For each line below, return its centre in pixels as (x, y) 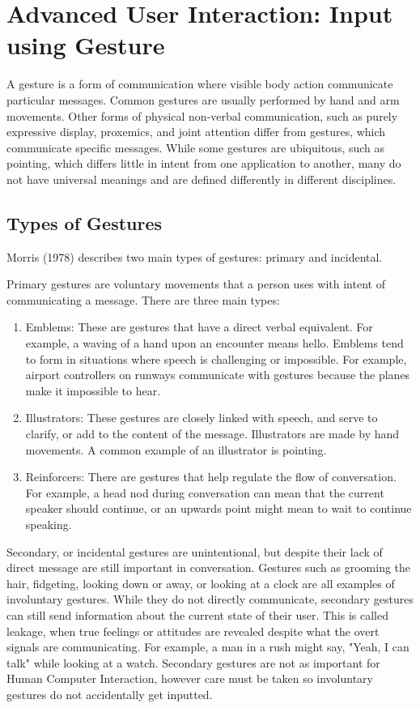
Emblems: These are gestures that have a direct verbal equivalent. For (199, 327)
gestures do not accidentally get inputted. (110, 694)
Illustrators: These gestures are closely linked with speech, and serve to (202, 418)
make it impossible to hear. (93, 390)
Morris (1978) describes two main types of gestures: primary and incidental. (195, 256)
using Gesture (86, 45)
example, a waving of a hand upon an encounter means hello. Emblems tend (214, 343)
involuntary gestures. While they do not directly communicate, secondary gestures (210, 599)
